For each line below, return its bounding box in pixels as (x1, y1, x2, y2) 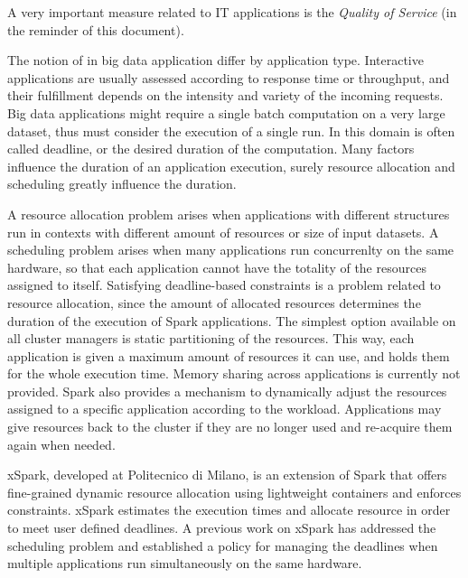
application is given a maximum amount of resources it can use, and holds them (7, 346, 450, 365)
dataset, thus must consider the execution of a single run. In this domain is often (7, 121, 455, 140)
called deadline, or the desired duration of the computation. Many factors (7, 139, 415, 158)
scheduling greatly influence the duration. (7, 174, 237, 193)
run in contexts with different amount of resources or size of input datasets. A (7, 222, 439, 241)
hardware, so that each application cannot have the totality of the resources (7, 257, 426, 276)
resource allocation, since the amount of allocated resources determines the (7, 293, 421, 312)
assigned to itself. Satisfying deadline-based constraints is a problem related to (7, 275, 441, 294)
